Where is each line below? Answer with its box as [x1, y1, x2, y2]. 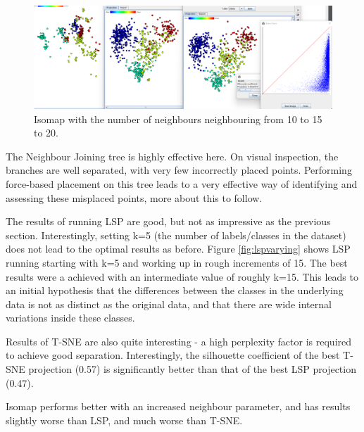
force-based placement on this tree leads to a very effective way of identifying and [6, 176, 358, 191]
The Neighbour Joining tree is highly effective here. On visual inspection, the [6, 148, 339, 163]
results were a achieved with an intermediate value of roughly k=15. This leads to [6, 269, 358, 284]
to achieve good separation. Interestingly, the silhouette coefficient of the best [6, 348, 340, 362]
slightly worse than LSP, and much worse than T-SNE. [6, 412, 243, 427]
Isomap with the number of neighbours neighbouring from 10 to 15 [34, 111, 322, 126]
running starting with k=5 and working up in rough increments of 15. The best [6, 255, 348, 269]
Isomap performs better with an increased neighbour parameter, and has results [6, 399, 351, 414]
